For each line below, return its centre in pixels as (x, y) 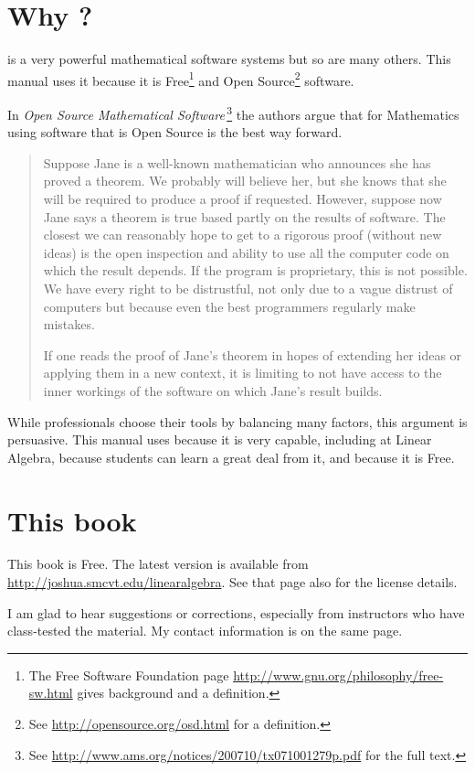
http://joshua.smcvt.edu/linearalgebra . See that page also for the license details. (232, 582)
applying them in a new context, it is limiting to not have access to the (243, 373)
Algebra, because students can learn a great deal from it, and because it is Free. (231, 457)
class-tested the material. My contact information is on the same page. (205, 631)
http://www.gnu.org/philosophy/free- (338, 675)
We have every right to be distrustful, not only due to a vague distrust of (248, 288)
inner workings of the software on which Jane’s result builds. (213, 390)
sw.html (51, 693)
